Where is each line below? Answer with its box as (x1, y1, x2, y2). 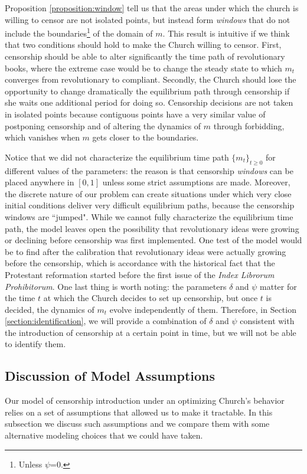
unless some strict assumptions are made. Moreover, (102, 176, 290, 188)
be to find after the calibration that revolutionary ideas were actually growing (5, 245, 286, 257)
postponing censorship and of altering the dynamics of (5, 119, 201, 132)
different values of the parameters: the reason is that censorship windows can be (5, 164, 293, 176)
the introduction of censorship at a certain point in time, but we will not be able (5, 326, 296, 338)
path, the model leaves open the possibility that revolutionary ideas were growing (5, 222, 299, 234)
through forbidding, (213, 119, 285, 132)
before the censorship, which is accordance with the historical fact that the (5, 257, 275, 269)
